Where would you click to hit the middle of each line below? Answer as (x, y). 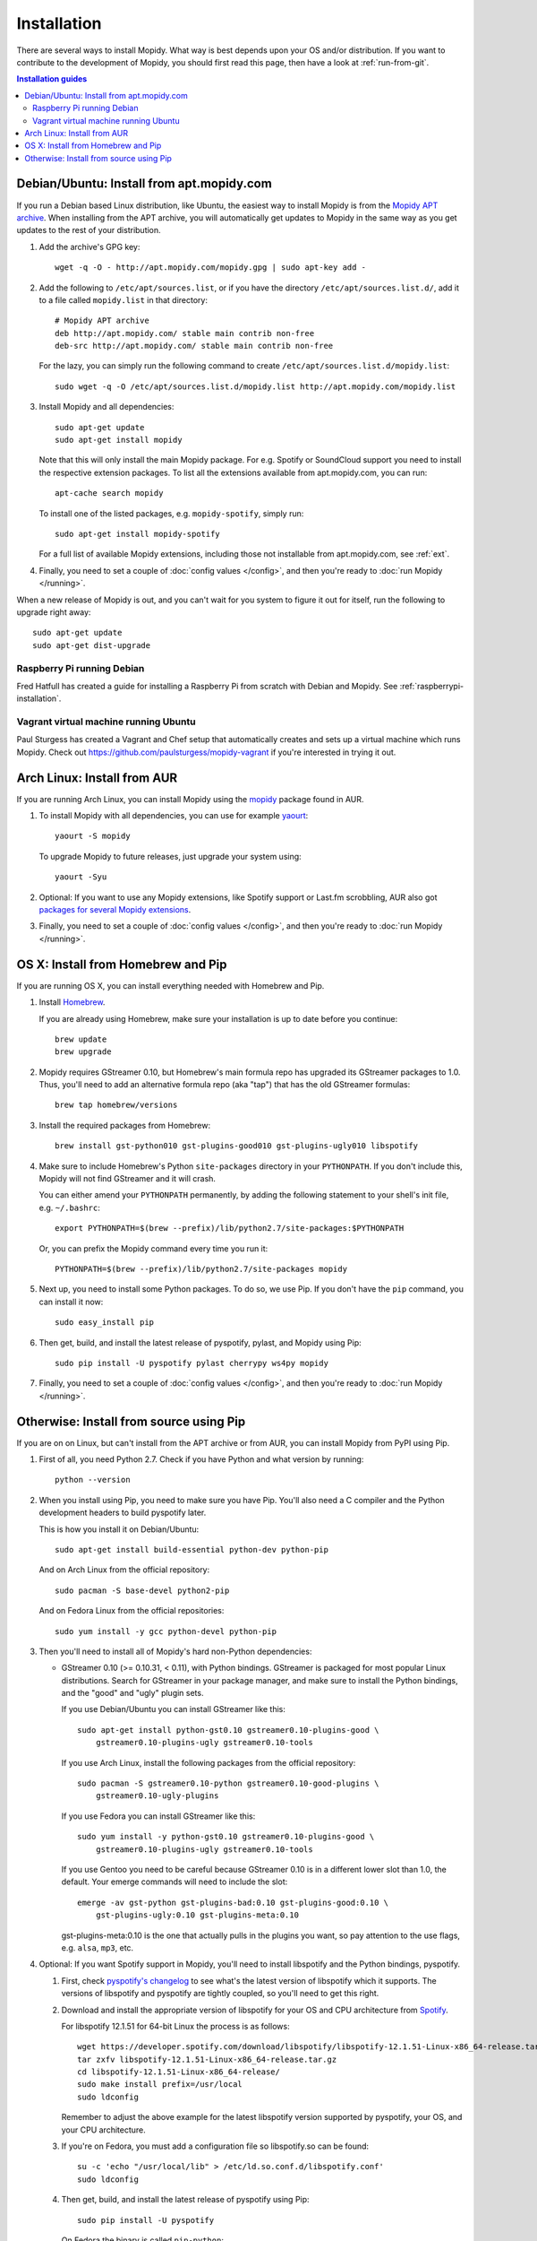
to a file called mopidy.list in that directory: (123, 299)
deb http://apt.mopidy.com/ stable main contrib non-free (185, 333)
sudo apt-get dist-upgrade (92, 645)
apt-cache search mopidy (109, 493)
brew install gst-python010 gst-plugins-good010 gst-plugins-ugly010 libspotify (237, 1146)
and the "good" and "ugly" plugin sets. (132, 1693)
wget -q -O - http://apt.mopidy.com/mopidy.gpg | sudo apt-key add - (211, 268)
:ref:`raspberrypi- (432, 686)
